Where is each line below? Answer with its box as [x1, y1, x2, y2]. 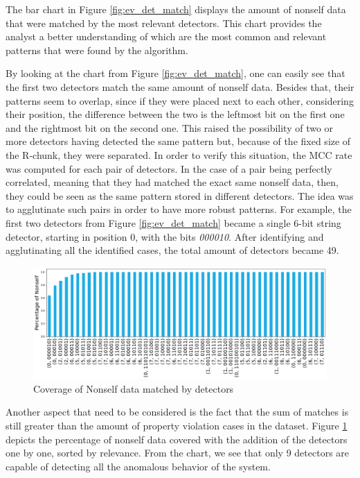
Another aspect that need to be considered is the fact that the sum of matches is [6, 404, 349, 419]
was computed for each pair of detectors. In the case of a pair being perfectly [6, 161, 332, 176]
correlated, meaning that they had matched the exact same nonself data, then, [6, 175, 339, 189]
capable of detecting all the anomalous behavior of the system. [6, 459, 271, 473]
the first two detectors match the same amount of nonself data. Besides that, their [6, 79, 354, 94]
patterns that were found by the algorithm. [6, 42, 188, 57]
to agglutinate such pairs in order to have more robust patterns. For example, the [6, 202, 352, 216]
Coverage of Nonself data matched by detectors [33, 381, 234, 395]
